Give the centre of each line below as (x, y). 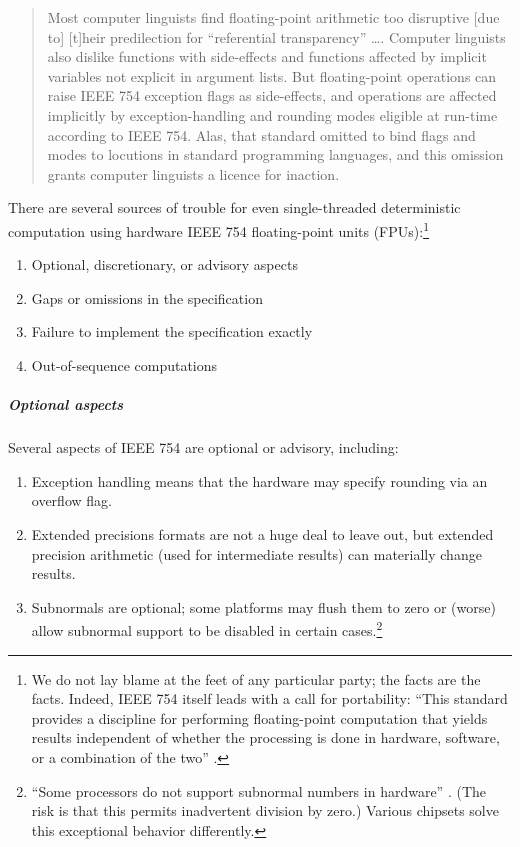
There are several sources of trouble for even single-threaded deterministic (234, 207)
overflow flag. (71, 500)
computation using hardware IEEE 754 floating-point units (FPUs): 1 (218, 229)
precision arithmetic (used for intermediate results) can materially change (256, 553)
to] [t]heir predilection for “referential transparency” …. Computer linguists (276, 36)
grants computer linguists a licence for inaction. (193, 173)
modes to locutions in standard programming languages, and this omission (275, 154)
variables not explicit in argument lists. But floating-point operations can (272, 75)
